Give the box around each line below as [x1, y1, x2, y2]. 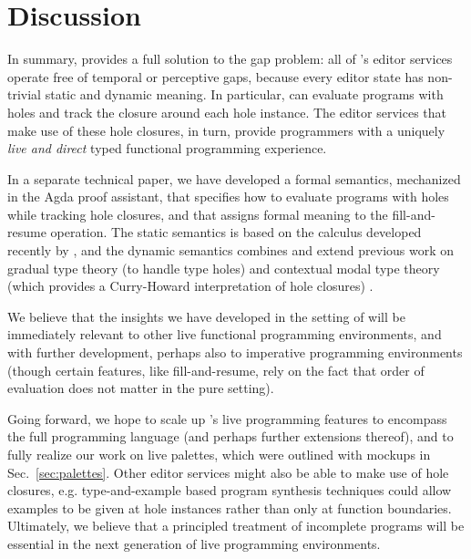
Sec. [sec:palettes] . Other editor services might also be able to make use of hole [7, 462, 449, 481]
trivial [7, 85, 42, 104]
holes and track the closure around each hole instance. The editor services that [7, 102, 446, 121]
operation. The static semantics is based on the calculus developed [50, 223, 422, 242]
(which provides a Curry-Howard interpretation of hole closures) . [7, 276, 374, 295]
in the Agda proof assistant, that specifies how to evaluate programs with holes [7, 187, 449, 206]
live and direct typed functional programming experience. [7, 139, 327, 158]
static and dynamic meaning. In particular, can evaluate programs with [45, 85, 444, 104]
